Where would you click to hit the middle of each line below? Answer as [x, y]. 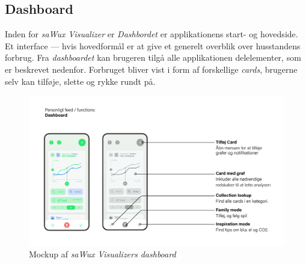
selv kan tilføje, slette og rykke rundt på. [80, 81]
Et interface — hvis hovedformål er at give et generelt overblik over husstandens [153, 45]
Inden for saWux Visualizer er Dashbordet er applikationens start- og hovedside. [151, 34]
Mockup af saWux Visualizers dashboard [103, 254]
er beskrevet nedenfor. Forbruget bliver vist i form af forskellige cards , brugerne [151, 69]
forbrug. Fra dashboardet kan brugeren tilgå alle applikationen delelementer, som [153, 57]
